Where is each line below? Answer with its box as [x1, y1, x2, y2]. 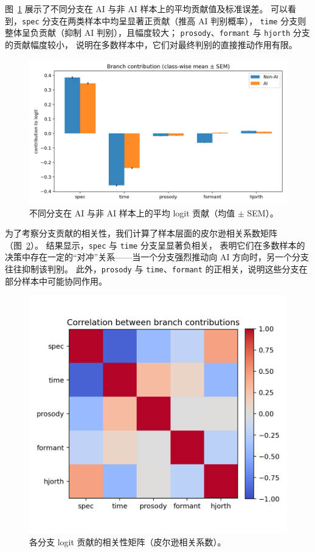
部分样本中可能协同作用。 [5, 274, 107, 287]
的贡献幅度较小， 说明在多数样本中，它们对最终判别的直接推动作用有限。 [5, 38, 297, 50]
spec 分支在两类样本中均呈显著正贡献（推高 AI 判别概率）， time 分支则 [22, 14, 306, 27]
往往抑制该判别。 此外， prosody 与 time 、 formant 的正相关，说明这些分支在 [5, 263, 308, 275]
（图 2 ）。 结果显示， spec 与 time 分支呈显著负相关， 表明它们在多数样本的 [5, 238, 305, 251]
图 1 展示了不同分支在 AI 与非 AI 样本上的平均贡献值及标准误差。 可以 [5, 2, 288, 15]
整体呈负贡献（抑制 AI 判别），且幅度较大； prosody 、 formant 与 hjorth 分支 [5, 26, 310, 39]
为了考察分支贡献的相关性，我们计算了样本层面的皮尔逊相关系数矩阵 [5, 227, 277, 240]
